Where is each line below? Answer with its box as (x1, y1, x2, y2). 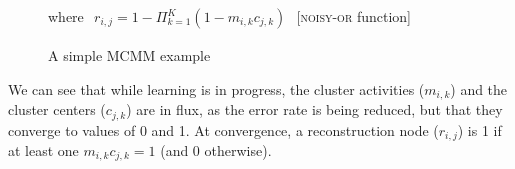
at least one (8, 139, 79, 160)
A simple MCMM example (48, 45, 211, 66)
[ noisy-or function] (296, 6, 412, 27)
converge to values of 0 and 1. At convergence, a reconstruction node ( (8, 119, 439, 140)
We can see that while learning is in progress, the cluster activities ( (8, 78, 425, 99)
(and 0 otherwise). (160, 139, 272, 160)
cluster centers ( (8, 99, 106, 120)
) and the (450, 78, 508, 99)
